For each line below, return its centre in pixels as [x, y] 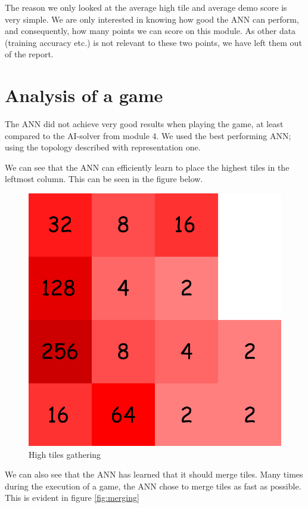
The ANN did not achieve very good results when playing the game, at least [144, 124]
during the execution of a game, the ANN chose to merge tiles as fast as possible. [153, 486]
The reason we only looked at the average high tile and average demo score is [146, 7]
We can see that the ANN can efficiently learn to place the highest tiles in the [147, 167]
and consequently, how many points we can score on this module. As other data [150, 31]
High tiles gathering [65, 454]
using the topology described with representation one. [103, 147]
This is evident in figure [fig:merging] [72, 498]
